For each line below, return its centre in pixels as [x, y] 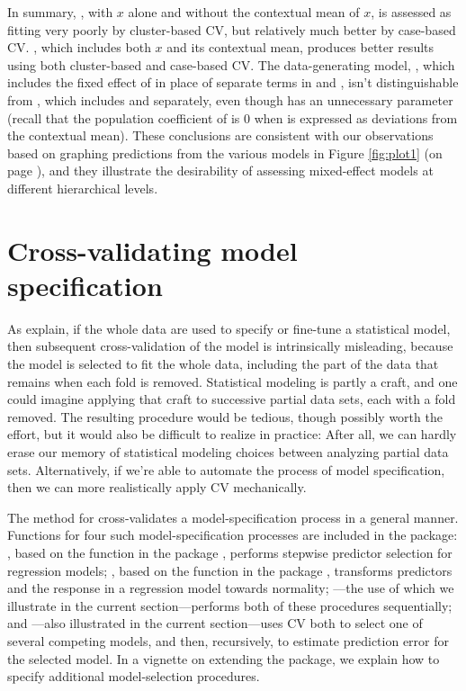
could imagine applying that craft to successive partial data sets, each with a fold [232, 399]
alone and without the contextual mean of [244, 12]
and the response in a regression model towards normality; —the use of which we [231, 588]
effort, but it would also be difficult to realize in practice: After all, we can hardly [232, 434]
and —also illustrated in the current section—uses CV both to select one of [215, 623]
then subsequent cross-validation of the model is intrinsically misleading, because [230, 346]
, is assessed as [411, 12]
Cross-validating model [152, 250]
